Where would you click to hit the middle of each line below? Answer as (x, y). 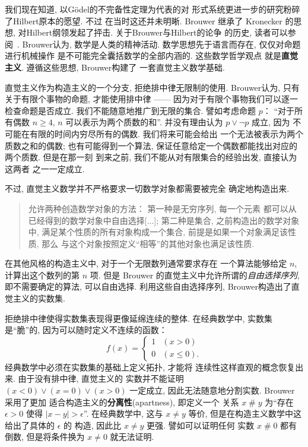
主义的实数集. (39, 298)
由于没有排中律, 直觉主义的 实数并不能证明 (101, 378)
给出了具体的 (30, 425)
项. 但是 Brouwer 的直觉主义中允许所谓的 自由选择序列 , (195, 275)
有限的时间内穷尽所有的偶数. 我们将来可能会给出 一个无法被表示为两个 (166, 133)
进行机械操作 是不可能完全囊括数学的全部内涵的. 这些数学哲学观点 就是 (143, 56)
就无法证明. (132, 437)
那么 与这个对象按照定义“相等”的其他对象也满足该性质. (148, 243)
